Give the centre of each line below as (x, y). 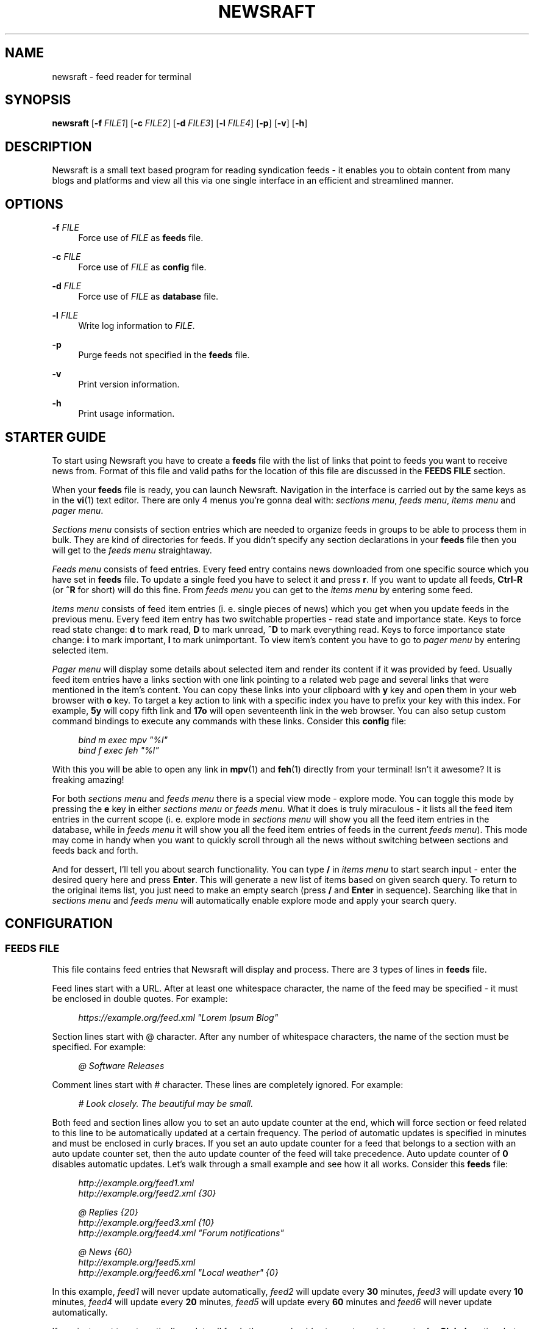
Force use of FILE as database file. (148, 297)
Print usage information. (126, 414)
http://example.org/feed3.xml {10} (146, 1223)
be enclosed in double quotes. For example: (140, 999)
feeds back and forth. (95, 850)
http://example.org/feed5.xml (137, 1262)
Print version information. (129, 384)
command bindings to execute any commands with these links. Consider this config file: (229, 721)
